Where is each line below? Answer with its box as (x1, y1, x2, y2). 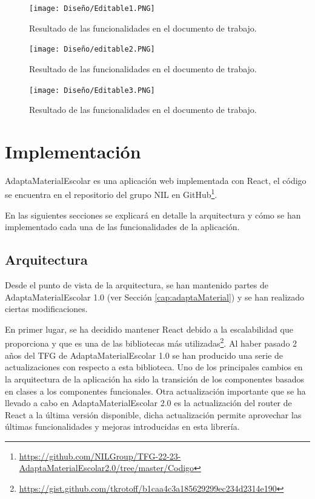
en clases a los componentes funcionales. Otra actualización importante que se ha (5, 384, 306, 397)
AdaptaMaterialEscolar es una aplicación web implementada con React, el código (5, 174, 307, 186)
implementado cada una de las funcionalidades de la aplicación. (5, 220, 240, 233)
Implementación (5, 138, 141, 163)
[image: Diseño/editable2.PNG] (29, 45, 155, 54)
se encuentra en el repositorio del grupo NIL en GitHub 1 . (5, 186, 217, 201)
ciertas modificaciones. (5, 302, 88, 315)
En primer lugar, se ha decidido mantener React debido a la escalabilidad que (5, 322, 293, 335)
